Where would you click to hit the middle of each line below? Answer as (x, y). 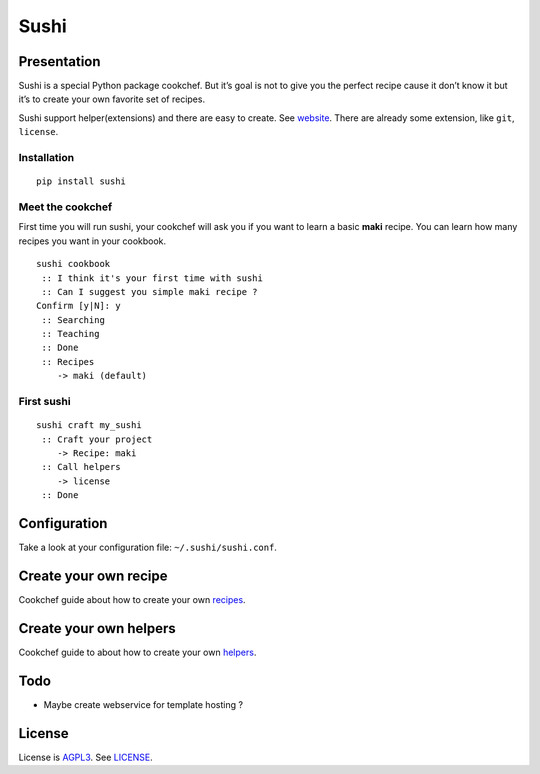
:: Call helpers (81, 467)
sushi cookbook (73, 264)
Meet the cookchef (65, 207)
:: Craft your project (97, 439)
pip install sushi (81, 181)
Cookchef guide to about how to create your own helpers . (137, 652)
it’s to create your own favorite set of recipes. (111, 99)
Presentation (59, 61)
